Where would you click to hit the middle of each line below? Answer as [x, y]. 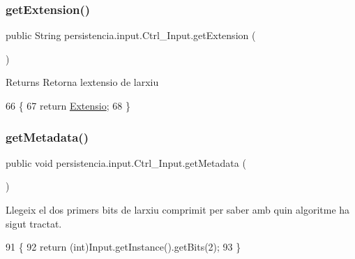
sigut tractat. [34, 223]
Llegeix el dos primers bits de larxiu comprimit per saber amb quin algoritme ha [178, 209]
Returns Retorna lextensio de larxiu [82, 82]
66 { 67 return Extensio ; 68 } [68, 105]
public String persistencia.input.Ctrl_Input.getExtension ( [131, 35]
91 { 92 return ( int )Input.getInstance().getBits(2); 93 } [123, 247]
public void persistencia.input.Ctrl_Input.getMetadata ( [126, 162]
